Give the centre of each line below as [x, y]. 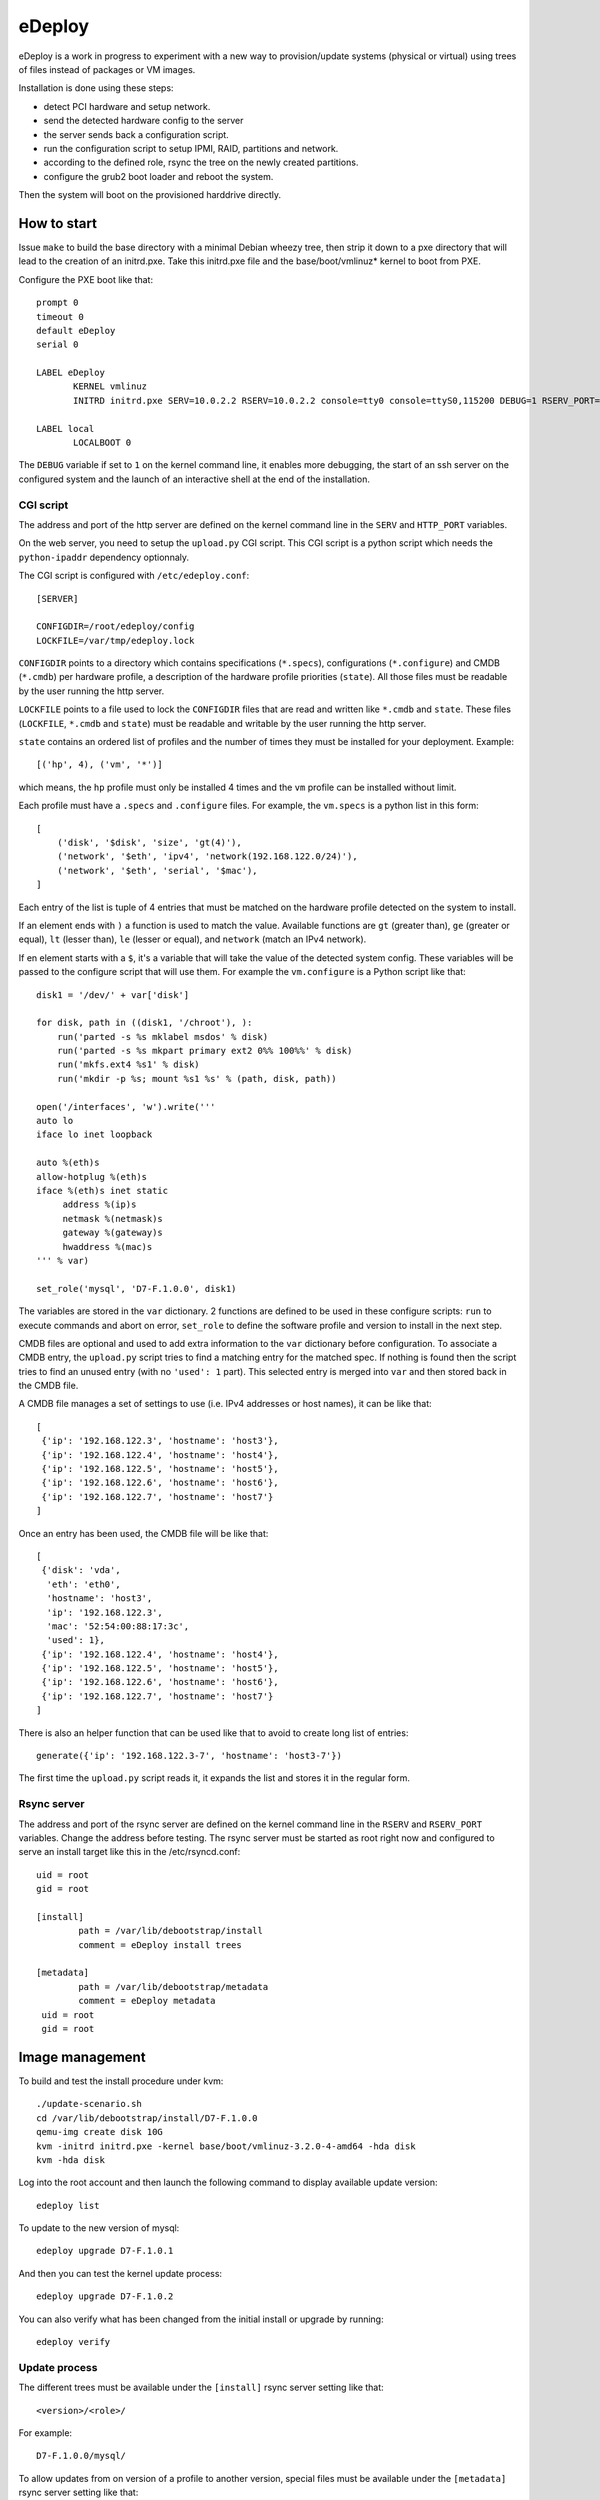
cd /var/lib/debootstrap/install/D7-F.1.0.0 [147, 2118]
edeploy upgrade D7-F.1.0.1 [105, 2251]
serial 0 [57, 344]
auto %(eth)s [68, 1163]
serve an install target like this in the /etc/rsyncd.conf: [129, 1852]
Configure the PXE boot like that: [86, 279]
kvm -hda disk [70, 2159]
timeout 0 [60, 316]
